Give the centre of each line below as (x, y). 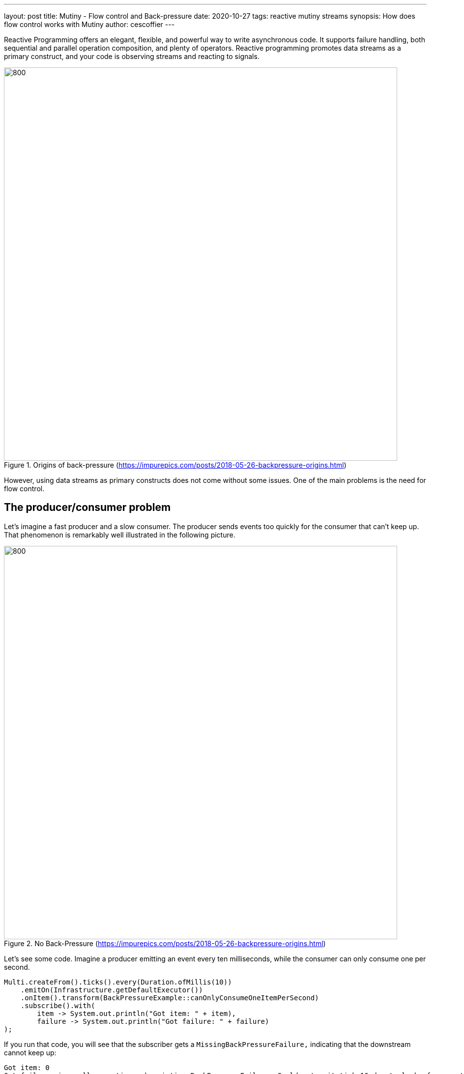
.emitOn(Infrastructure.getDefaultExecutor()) (112, 990)
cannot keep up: (30, 1052)
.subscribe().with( (58, 1005)
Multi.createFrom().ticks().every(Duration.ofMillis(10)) (118, 982)
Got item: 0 (27, 1067)
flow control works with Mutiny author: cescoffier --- (89, 24)
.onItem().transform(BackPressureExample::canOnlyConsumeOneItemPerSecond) (170, 998)
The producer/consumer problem (87, 507)
